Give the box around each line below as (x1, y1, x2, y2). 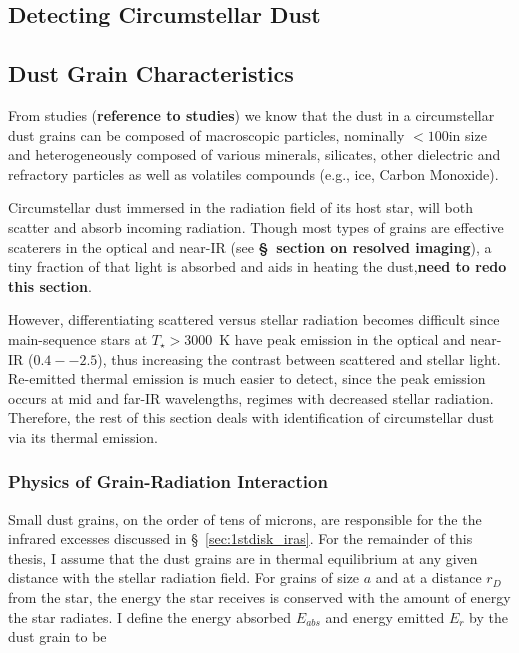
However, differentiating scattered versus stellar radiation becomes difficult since (8, 309, 500, 330)
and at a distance (375, 567, 482, 588)
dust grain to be (8, 626, 107, 647)
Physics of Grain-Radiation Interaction (8, 469, 328, 494)
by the (469, 606, 508, 627)
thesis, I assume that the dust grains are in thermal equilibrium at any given (8, 547, 478, 568)
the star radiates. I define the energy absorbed (8, 606, 292, 627)
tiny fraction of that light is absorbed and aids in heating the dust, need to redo (8, 256, 507, 277)
